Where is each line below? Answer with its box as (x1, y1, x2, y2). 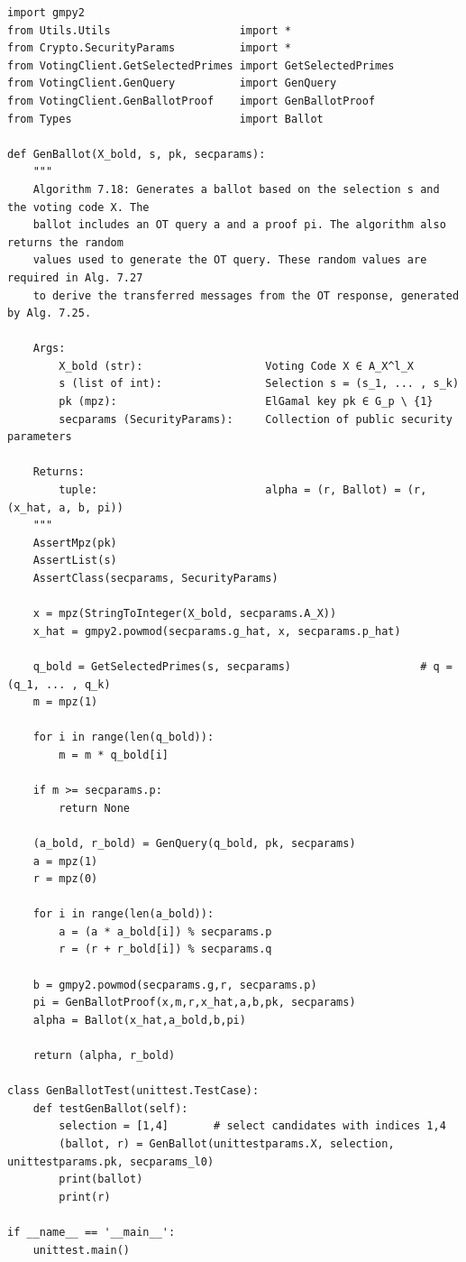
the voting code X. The (7, 200, 150, 214)
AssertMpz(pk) (32, 536, 117, 549)
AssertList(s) (32, 554, 117, 567)
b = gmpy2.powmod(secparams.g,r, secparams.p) (32, 978, 317, 991)
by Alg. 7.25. (7, 307, 92, 320)
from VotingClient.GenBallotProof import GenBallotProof (7, 94, 376, 107)
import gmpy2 (7, 6, 85, 19)
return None (59, 801, 131, 815)
